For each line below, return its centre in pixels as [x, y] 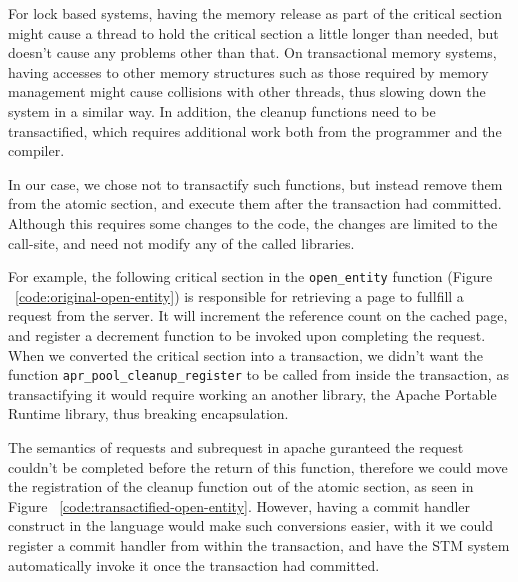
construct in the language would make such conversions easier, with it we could [251, 525]
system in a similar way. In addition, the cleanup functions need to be [222, 110]
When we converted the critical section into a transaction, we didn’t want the [246, 354]
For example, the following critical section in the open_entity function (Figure [250, 276]
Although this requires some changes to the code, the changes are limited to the [253, 222]
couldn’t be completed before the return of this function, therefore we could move [258, 466]
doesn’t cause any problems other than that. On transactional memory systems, [252, 52]
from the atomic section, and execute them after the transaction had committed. [255, 203]
